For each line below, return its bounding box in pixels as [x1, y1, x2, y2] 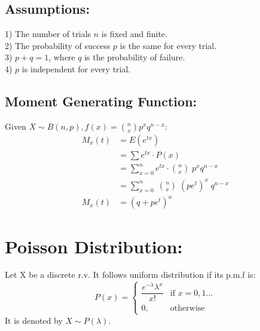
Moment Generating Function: [5, 91, 197, 110]
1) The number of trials [5, 27, 91, 40]
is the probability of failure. [84, 51, 185, 63]
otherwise [170, 304, 205, 313]
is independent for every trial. [22, 62, 131, 75]
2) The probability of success [5, 39, 111, 51]
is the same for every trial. [120, 39, 217, 51]
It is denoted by [5, 314, 63, 326]
